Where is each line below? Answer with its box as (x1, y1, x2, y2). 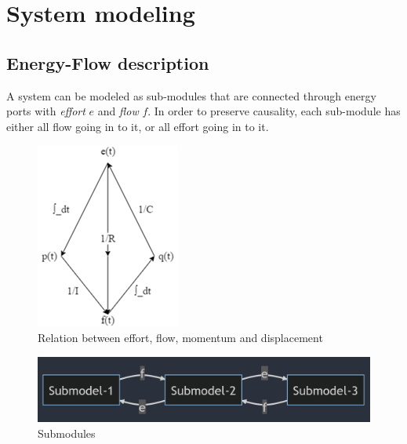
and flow (97, 103, 139, 119)
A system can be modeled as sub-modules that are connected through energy (6, 87, 376, 104)
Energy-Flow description (6, 50, 209, 75)
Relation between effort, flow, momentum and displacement (38, 329, 323, 345)
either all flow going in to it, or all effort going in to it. (6, 118, 269, 134)
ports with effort (6, 103, 85, 119)
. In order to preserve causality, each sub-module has (147, 103, 401, 119)
